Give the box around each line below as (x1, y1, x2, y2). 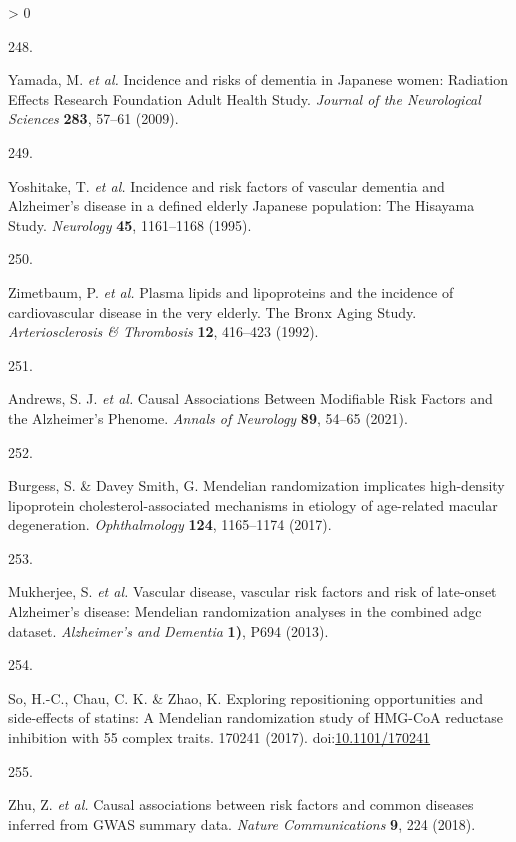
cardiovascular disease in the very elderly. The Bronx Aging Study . (8, 301, 417, 322)
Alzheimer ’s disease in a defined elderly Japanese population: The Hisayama (8, 195, 475, 216)
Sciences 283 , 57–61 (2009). (8, 108, 179, 129)
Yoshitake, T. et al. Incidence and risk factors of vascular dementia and (8, 175, 445, 196)
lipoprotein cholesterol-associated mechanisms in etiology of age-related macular (8, 494, 498, 515)
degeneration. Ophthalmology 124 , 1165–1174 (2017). (8, 514, 332, 535)
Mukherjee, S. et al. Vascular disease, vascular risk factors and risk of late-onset (8, 581, 497, 602)
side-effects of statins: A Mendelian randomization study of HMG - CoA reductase (8, 707, 503, 728)
